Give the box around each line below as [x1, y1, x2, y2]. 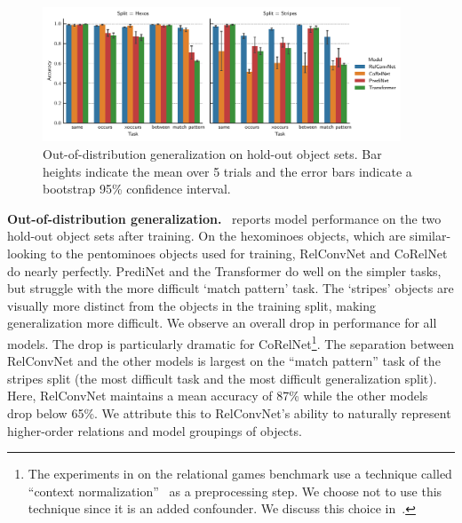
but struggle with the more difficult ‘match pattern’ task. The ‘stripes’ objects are [7, 279, 454, 297]
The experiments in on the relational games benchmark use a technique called [28, 464, 452, 483]
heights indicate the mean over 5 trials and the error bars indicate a [43, 162, 412, 180]
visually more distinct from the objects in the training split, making [7, 296, 377, 314]
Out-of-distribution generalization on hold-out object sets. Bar [43, 145, 382, 163]
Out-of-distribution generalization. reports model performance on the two [7, 209, 442, 227]
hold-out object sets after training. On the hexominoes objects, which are [7, 226, 406, 245]
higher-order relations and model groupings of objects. [7, 421, 302, 440]
